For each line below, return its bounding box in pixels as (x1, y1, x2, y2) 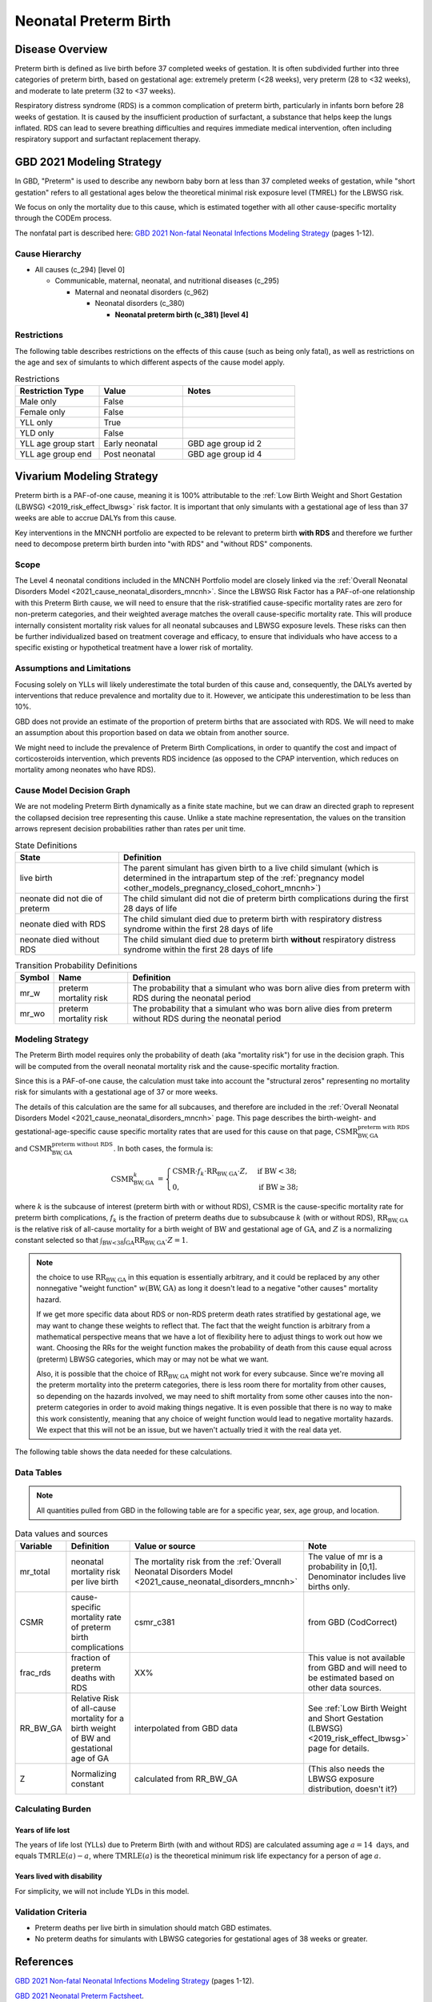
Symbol (19, 972, 50, 983)
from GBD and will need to (308, 1662, 407, 1673)
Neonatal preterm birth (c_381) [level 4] (114, 309, 249, 320)
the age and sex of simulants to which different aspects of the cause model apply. (14, 357, 286, 368)
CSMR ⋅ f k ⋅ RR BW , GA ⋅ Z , (172, 1167, 248, 1178)
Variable (19, 1540, 53, 1551)
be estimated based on (308, 1672, 395, 1683)
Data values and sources (14, 1528, 108, 1539)
